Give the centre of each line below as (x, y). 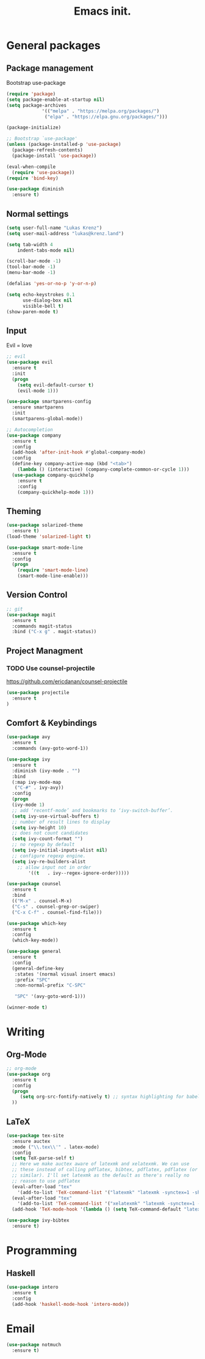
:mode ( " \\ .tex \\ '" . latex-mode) (56, 1147)
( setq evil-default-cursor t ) (56, 385)
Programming (42, 1251)
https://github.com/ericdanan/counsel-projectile (67, 681)
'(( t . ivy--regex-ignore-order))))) (79, 873)
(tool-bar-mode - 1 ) (31, 267)
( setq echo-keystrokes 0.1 (41, 294)
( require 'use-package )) (43, 172)
